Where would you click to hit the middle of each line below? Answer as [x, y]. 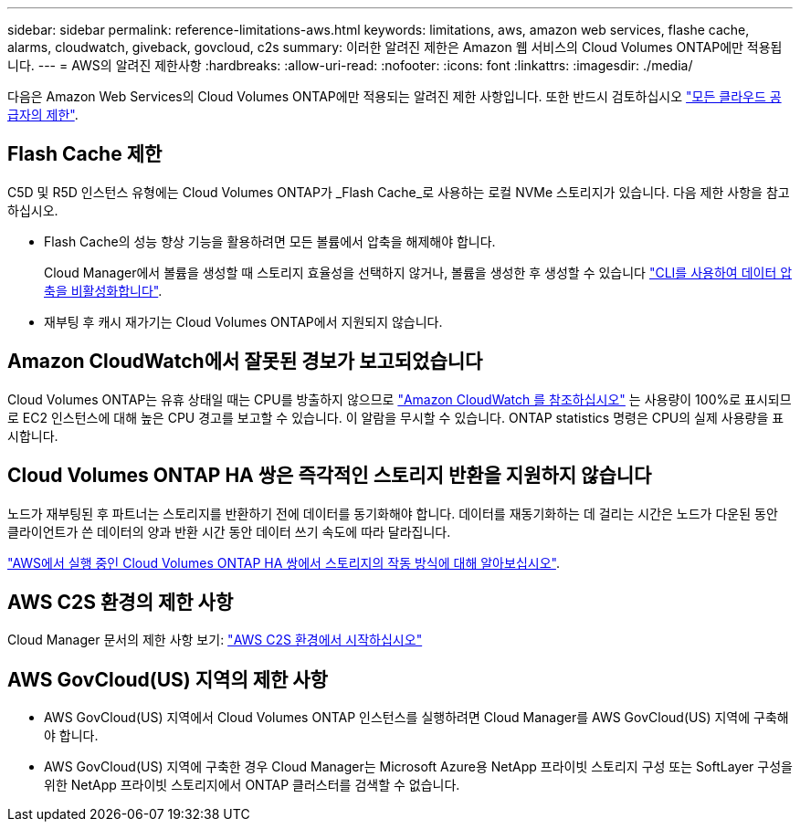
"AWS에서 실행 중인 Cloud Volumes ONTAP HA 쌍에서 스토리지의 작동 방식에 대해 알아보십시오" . [284, 562]
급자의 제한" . [43, 115]
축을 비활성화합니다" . [103, 290]
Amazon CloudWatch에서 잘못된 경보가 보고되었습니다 [245, 362]
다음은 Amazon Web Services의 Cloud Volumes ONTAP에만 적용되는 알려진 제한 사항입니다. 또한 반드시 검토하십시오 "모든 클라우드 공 [395, 96]
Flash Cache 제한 [85, 154]
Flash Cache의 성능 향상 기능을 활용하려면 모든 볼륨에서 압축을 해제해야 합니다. [270, 241]
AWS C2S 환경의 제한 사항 [121, 602]
